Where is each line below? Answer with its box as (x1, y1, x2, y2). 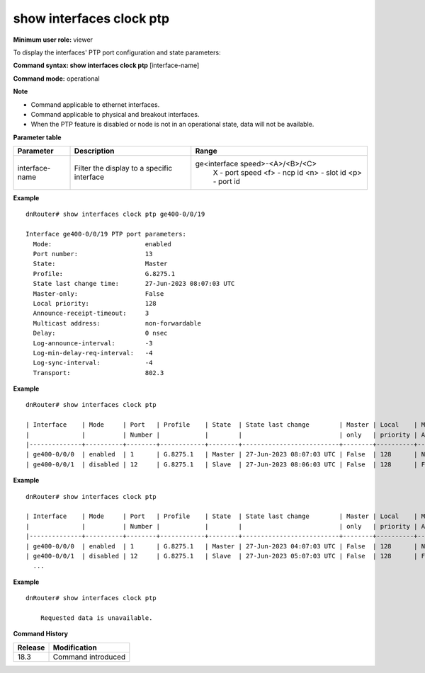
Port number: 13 (33, 250, 153, 258)
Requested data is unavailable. (40, 614, 153, 622)
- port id (212, 177, 241, 187)
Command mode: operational (13, 74, 100, 83)
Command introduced (52, 652, 126, 662)
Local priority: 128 (33, 299, 157, 307)
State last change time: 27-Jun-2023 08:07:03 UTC (33, 280, 235, 288)
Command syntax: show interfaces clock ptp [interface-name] (13, 61, 200, 70)
